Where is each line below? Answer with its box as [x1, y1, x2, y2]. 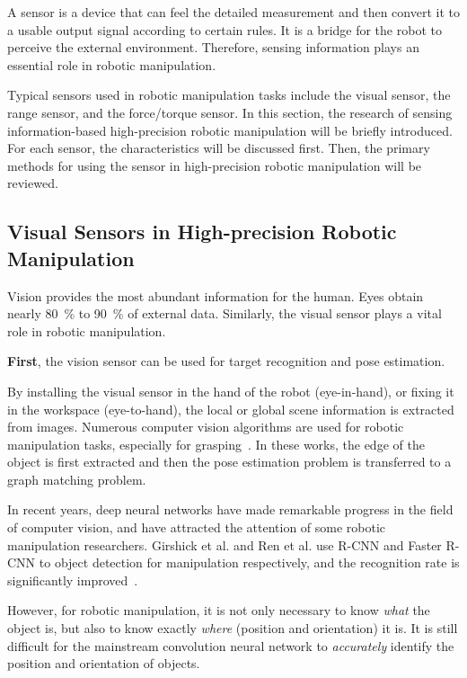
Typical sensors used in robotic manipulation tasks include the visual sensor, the [7, 85, 451, 104]
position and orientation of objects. [7, 654, 200, 673]
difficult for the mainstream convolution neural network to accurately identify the [7, 636, 454, 655]
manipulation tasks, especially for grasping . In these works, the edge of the [7, 434, 425, 453]
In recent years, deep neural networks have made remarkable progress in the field [7, 500, 454, 519]
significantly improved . [7, 570, 138, 589]
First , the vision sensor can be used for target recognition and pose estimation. [7, 352, 445, 370]
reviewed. [7, 174, 58, 192]
